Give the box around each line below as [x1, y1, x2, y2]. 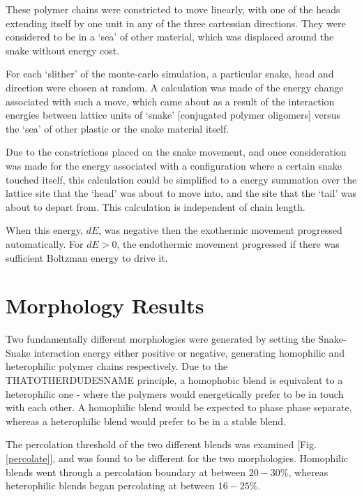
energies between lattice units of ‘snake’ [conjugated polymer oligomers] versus [6, 107, 341, 122]
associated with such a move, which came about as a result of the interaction [6, 94, 335, 108]
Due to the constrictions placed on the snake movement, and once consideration [6, 144, 347, 159]
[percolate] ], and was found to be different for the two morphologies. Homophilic [6, 450, 349, 465]
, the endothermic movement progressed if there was [116, 236, 340, 251]
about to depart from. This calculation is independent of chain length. [6, 199, 306, 214]
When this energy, [6, 223, 83, 237]
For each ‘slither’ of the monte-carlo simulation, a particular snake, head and [6, 66, 334, 81]
